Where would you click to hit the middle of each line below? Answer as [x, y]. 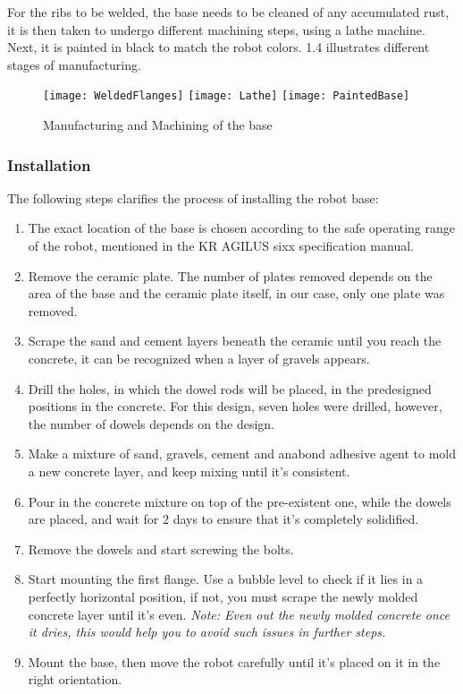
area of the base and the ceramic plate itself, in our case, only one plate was [236, 293]
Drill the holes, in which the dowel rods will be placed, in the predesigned [230, 388]
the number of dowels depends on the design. [152, 423]
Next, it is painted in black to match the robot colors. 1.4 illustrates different [219, 47]
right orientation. [75, 679]
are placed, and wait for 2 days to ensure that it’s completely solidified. [223, 519]
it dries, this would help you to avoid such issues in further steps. [207, 632]
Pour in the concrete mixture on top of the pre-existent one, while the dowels [240, 501]
